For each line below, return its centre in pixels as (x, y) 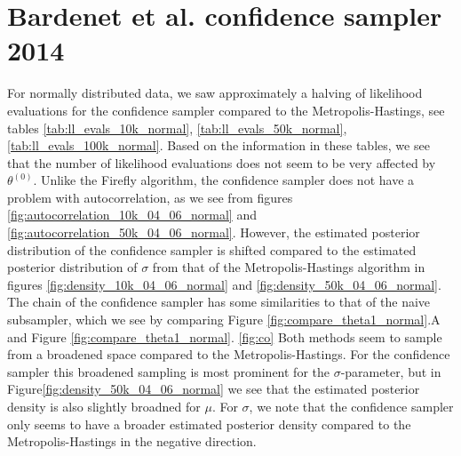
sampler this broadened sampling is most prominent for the (168, 371)
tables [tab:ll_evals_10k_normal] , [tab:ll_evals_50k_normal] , (177, 128)
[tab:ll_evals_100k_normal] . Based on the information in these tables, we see (219, 145)
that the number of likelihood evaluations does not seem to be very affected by (222, 162)
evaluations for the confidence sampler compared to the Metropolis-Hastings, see (226, 110)
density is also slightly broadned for (104, 406)
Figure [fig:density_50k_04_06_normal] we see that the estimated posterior (214, 389)
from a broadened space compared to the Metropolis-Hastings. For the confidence (229, 354)
